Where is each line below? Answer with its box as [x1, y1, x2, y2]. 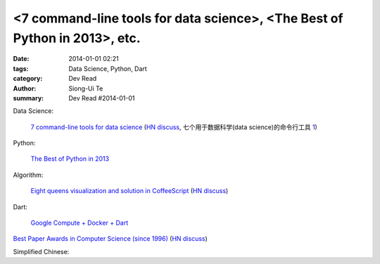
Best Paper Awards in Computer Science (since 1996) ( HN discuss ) [13, 235, 208, 243]
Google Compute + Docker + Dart [30, 218, 129, 227]
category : [13, 74, 43, 83]
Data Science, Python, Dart [68, 64, 147, 73]
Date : [13, 55, 30, 63]
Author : [13, 84, 37, 93]
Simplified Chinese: [13, 247, 70, 256]
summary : [13, 93, 44, 102]
